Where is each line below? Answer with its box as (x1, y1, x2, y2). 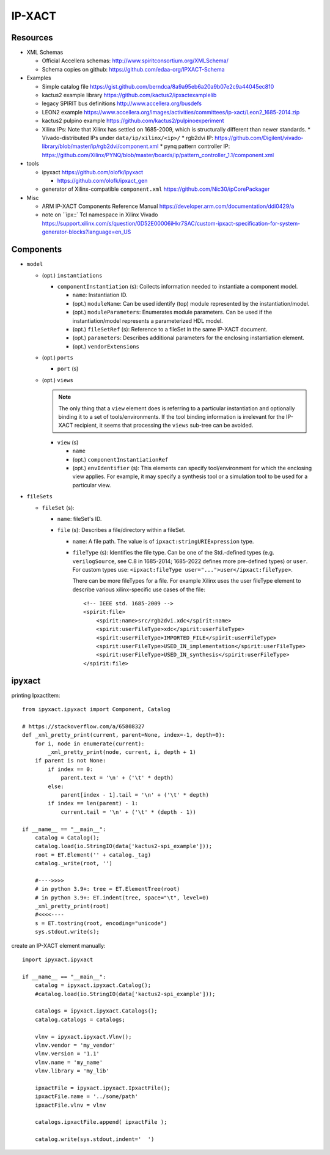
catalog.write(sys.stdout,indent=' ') (34, 1136, 155, 1143)
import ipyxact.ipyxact (22, 956, 94, 963)
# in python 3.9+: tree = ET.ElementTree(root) (34, 885, 180, 893)
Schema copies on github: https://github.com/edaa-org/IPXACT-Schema (42, 65, 226, 73)
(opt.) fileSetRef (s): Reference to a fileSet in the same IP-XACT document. (72, 325, 268, 333)
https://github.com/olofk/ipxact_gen (57, 177, 148, 184)
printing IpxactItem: (11, 692, 61, 699)
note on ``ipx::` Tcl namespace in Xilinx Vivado (42, 211, 158, 218)
